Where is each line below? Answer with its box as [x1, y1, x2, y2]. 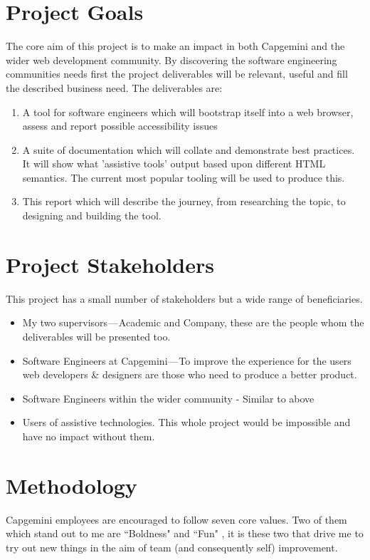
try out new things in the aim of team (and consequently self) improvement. [6, 539, 338, 554]
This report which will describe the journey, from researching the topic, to [22, 194, 346, 209]
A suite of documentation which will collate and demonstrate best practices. [22, 142, 355, 157]
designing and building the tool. [22, 208, 162, 223]
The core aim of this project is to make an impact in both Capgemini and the [6, 38, 345, 53]
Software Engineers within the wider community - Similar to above [22, 390, 314, 405]
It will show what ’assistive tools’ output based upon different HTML [22, 156, 326, 171]
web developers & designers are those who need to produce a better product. [22, 367, 357, 382]
